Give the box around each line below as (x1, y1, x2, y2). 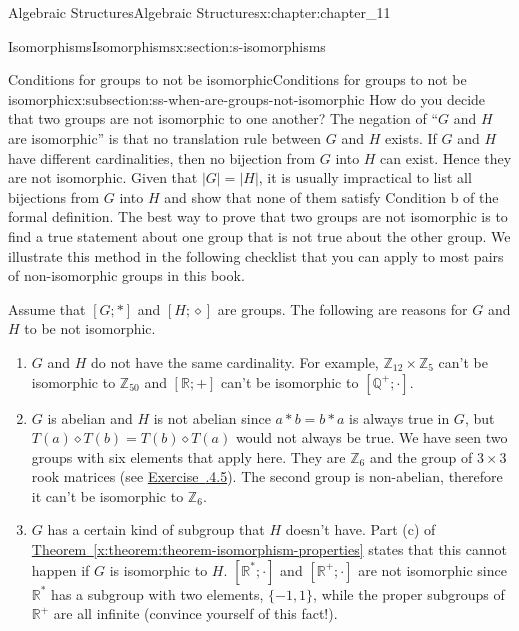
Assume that (8, 298, 86, 319)
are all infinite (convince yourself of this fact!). (53, 603, 338, 624)
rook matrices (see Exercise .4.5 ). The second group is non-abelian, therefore (31, 466, 503, 487)
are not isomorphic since (358, 559, 507, 580)
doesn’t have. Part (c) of (285, 519, 436, 540)
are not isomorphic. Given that (8, 167, 198, 188)
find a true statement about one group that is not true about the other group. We (8, 225, 511, 246)
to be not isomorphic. (24, 318, 156, 339)
